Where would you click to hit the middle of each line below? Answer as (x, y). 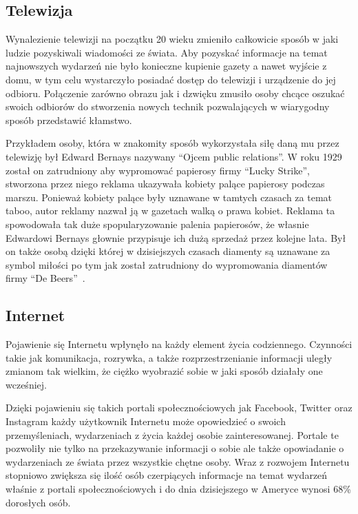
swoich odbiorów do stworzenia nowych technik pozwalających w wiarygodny (168, 106)
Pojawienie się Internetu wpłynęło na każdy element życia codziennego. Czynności (179, 344)
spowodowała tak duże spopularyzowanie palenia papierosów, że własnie (157, 224)
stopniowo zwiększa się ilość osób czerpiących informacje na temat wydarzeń (167, 475)
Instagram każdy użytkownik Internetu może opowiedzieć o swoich (146, 421)
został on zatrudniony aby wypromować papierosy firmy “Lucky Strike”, (158, 170)
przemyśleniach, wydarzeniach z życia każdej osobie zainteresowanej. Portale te (172, 434)
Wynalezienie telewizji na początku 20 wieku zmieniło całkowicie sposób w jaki (172, 39)
